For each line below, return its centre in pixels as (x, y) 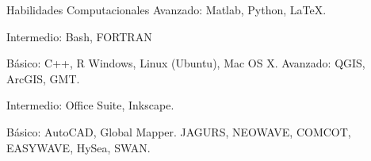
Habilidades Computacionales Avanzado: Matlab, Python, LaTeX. (166, 10)
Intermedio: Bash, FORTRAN (79, 36)
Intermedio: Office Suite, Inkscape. (90, 105)
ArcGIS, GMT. (43, 78)
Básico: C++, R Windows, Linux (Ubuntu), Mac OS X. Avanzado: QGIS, (186, 63)
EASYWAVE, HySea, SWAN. (78, 147)
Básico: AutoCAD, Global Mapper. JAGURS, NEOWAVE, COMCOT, (179, 131)
